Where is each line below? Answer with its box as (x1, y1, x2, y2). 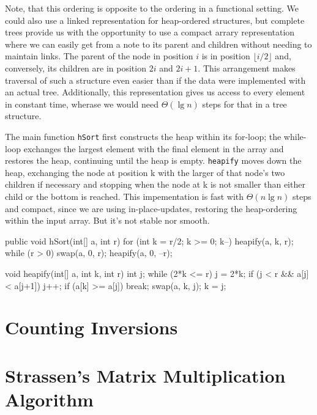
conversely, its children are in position (5, 61, 146, 74)
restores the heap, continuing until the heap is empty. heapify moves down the (5, 154, 302, 167)
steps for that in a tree (202, 97, 287, 110)
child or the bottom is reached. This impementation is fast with (5, 190, 244, 203)
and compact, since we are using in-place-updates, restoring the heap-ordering (5, 202, 297, 215)
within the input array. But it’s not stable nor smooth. (5, 214, 210, 227)
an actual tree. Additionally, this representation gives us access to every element (5, 86, 305, 98)
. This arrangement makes (198, 61, 296, 74)
